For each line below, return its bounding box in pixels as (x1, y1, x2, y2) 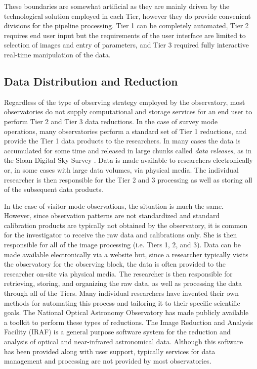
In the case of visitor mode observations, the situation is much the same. (4, 200, 224, 211)
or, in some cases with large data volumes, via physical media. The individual (4, 164, 239, 175)
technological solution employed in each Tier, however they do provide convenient (4, 10, 251, 21)
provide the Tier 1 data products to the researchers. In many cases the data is (4, 136, 241, 146)
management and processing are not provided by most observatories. (4, 356, 212, 366)
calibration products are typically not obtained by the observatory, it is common (4, 220, 248, 230)
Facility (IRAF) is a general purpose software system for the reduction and (4, 326, 231, 337)
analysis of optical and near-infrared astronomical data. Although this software (4, 336, 243, 347)
